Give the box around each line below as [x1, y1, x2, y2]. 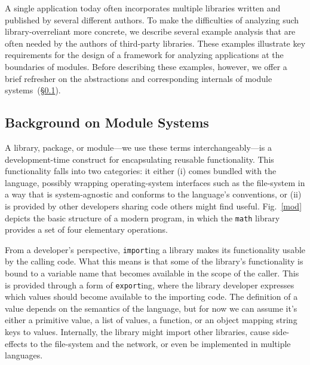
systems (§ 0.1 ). [5, 84, 61, 96]
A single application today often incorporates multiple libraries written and [5, 2, 281, 14]
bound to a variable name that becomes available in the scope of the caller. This [5, 267, 299, 279]
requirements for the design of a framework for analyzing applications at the [5, 48, 284, 61]
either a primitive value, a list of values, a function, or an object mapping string [5, 314, 297, 326]
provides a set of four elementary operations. [5, 223, 168, 236]
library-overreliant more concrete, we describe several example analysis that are [5, 25, 296, 38]
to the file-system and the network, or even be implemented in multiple [30, 337, 291, 349]
